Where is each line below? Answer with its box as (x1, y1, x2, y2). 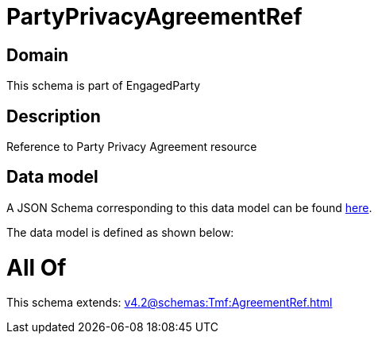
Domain (6, 44, 69, 65)
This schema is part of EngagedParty (6, 79, 201, 93)
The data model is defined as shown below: (6, 225, 234, 239)
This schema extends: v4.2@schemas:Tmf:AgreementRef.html (6, 296, 333, 310)
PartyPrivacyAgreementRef (6, 3, 303, 30)
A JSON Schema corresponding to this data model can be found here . (6, 200, 372, 214)
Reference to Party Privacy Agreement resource (6, 140, 257, 154)
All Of (6, 253, 67, 281)
